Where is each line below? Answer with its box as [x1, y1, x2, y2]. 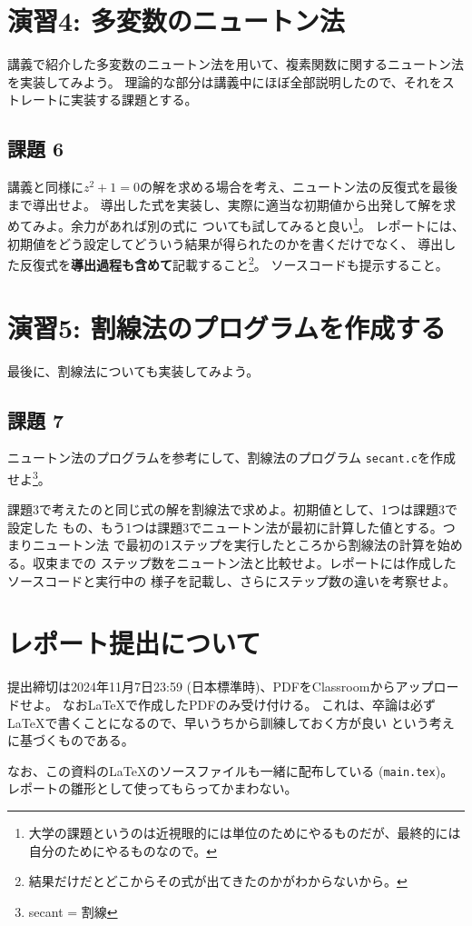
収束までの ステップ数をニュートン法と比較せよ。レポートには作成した [32, 553, 457, 572]
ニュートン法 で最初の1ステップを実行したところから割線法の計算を [32, 535, 438, 554]
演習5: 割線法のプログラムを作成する [7, 308, 446, 345]
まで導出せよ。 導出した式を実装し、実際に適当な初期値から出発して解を [7, 194, 444, 214]
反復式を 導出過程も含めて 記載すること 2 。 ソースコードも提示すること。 [19, 253, 448, 274]
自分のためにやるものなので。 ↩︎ [28, 841, 217, 860]
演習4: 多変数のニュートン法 [7, 2, 345, 39]
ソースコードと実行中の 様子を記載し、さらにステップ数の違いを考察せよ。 [7, 571, 456, 590]
